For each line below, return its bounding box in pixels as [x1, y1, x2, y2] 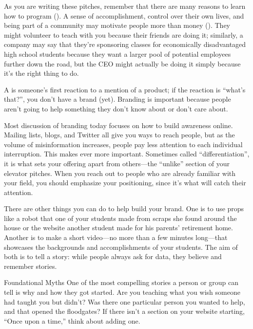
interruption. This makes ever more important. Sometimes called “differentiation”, [4, 149, 250, 159]
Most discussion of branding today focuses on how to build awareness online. [4, 120, 233, 130]
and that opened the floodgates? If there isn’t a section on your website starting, [4, 306, 245, 316]
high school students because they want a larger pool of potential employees [4, 48, 231, 59]
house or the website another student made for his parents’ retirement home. [4, 222, 233, 233]
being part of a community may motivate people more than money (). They [4, 20, 231, 30]
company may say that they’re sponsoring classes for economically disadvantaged [4, 39, 246, 49]
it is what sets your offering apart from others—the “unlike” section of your [4, 158, 230, 168]
